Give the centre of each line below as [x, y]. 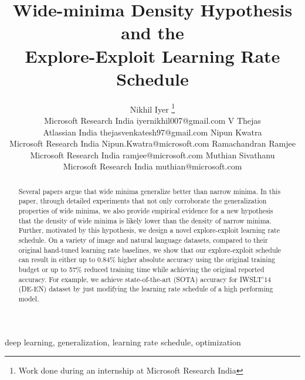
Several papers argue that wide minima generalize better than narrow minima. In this [150, 191]
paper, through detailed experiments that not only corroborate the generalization [143, 201]
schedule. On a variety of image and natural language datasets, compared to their [143, 240]
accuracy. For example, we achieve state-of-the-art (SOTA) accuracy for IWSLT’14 [145, 279]
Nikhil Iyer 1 [152, 108]
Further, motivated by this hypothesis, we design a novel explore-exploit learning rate [149, 230]
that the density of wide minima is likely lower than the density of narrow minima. [145, 220]
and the [152, 33]
